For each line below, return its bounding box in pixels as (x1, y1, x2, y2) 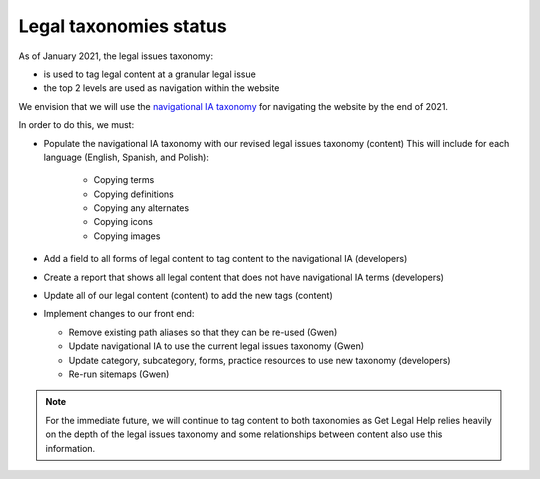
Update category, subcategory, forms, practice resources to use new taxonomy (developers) (68, 354, 451, 366)
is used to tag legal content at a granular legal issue (43, 68, 257, 80)
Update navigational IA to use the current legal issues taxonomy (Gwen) (68, 340, 365, 352)
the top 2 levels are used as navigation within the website (43, 82, 280, 94)
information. (45, 442, 96, 454)
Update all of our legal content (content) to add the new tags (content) (43, 290, 334, 302)
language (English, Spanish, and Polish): (43, 151, 210, 163)
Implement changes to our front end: (43, 308, 195, 320)
